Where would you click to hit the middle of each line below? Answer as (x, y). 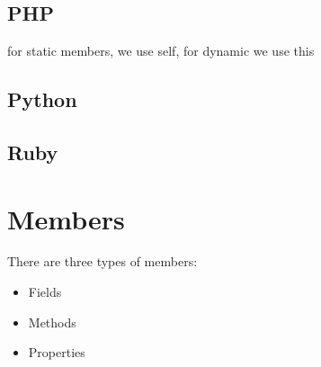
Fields (45, 292)
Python (42, 99)
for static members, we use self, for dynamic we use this (161, 51)
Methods (52, 322)
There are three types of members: (103, 261)
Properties (57, 352)
